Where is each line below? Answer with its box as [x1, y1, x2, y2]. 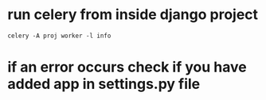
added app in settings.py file [7, 75, 201, 93]
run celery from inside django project [7, 6, 259, 24]
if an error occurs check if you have [7, 58, 248, 76]
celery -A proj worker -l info [7, 32, 111, 40]
